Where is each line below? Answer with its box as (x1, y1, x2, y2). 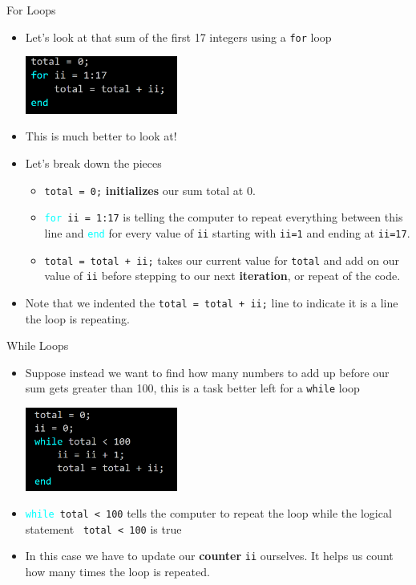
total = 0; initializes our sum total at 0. (44, 181, 256, 198)
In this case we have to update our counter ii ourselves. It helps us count (25, 547, 394, 564)
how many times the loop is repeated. (25, 563, 210, 580)
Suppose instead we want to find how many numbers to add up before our (25, 364, 390, 380)
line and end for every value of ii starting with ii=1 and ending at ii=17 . (44, 224, 410, 241)
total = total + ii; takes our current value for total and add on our (44, 251, 399, 268)
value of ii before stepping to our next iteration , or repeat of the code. (44, 267, 401, 284)
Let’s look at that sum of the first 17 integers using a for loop (25, 28, 332, 45)
